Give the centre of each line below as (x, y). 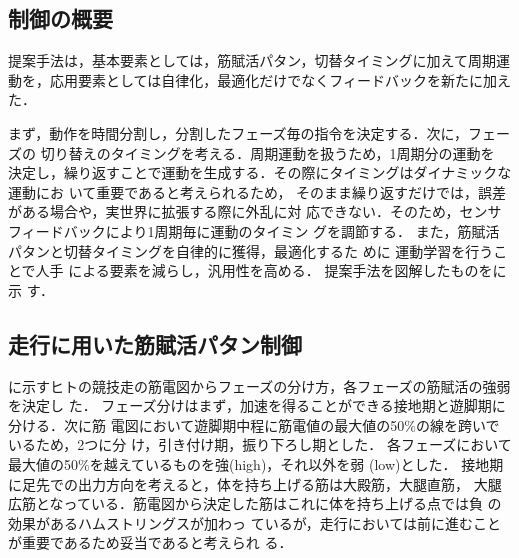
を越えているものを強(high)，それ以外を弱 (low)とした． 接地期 (296, 463)
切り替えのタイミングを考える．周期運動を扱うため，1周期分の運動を (267, 152)
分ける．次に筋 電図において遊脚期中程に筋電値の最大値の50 (206, 424)
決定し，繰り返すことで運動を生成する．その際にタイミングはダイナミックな (260, 172)
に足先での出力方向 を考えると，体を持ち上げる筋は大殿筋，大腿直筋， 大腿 (255, 483)
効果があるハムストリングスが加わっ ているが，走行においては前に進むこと (255, 522)
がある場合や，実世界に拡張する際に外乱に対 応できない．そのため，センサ (255, 211)
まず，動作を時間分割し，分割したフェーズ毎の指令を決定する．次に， (238, 132)
